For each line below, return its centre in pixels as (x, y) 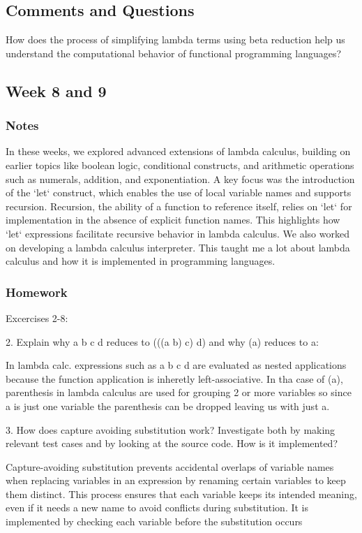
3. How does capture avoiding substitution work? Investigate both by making (171, 429)
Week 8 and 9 (56, 90)
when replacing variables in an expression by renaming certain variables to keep (176, 480)
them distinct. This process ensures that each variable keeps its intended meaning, (181, 494)
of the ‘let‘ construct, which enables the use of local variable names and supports (179, 192)
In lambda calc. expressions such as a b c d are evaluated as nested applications (176, 365)
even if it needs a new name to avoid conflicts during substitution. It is (157, 508)
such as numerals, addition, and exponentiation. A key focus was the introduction (180, 178)
